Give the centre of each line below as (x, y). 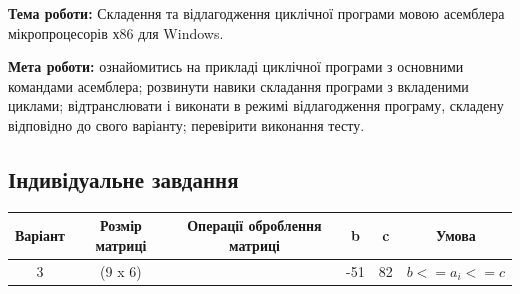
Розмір (120, 225)
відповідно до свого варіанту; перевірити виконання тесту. (186, 124)
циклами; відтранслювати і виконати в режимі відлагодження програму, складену (256, 105)
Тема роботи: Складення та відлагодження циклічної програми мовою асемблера (256, 13)
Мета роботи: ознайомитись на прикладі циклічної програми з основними (236, 66)
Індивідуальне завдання (123, 178)
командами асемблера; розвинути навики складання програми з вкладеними (238, 85)
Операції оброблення (254, 225)
